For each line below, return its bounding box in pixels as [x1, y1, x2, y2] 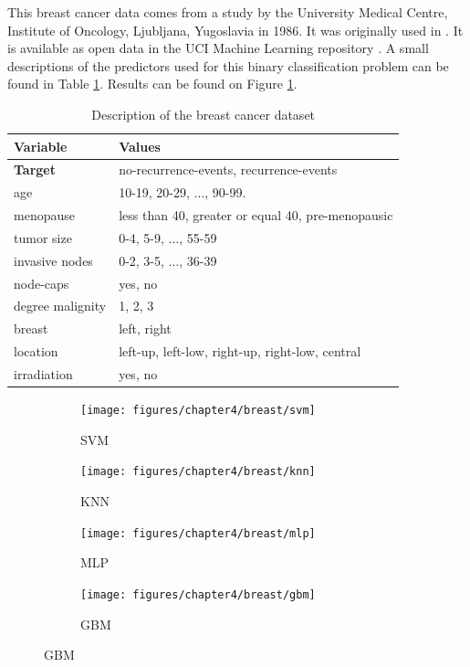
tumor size [14, 228, 72, 247]
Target [14, 160, 57, 179]
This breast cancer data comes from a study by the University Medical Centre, [7, 3, 448, 21]
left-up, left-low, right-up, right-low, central [119, 342, 361, 361]
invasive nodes [14, 250, 93, 270]
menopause [14, 206, 75, 225]
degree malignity [14, 296, 107, 315]
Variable [14, 136, 68, 155]
